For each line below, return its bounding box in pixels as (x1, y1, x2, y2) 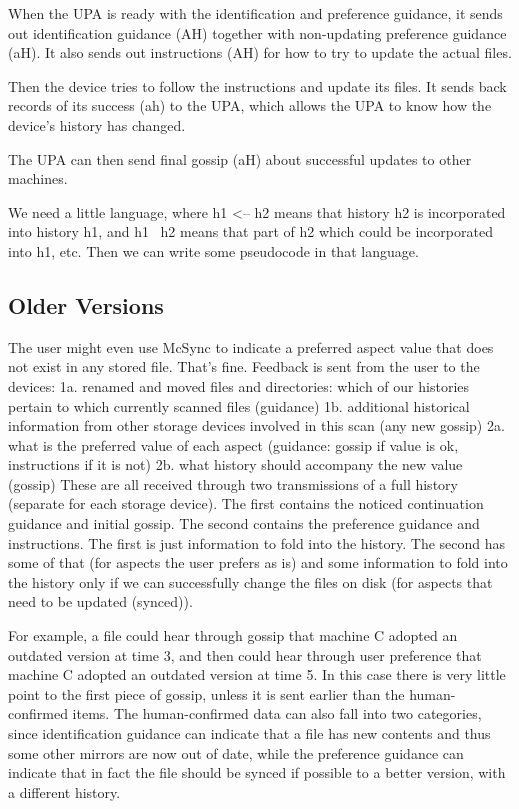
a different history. (8, 781, 121, 802)
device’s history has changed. (8, 114, 186, 135)
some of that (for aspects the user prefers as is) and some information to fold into (8, 552, 508, 573)
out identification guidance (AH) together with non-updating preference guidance (8, 22, 507, 43)
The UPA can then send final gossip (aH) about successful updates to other (8, 148, 472, 169)
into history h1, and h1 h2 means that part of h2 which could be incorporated (8, 221, 493, 242)
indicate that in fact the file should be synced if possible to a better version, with (8, 762, 506, 783)
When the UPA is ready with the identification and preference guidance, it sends (8, 3, 503, 23)
